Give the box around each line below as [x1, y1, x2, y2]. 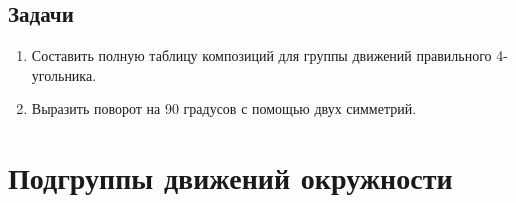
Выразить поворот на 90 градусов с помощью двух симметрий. [31, 98, 417, 119]
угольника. [31, 64, 97, 85]
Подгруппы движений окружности [8, 157, 453, 198]
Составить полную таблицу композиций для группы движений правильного [31, 45, 492, 66]
